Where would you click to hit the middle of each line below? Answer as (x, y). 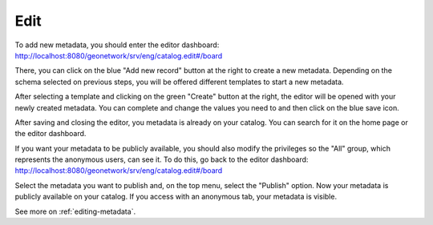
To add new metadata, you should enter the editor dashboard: (117, 45)
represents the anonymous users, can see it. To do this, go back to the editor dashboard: (162, 159)
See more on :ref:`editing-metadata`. (75, 211)
